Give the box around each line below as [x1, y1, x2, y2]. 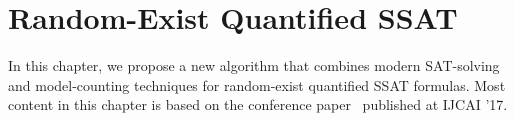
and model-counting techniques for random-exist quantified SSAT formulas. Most [8, 74, 506, 95]
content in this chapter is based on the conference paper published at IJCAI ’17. [8, 94, 508, 115]
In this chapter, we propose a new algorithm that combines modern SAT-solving [8, 55, 500, 76]
